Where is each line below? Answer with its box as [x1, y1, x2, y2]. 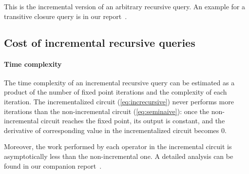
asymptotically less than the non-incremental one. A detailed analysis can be [4, 151, 233, 161]
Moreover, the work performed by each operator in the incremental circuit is [4, 141, 232, 152]
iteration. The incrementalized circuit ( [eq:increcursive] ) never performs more [4, 96, 234, 106]
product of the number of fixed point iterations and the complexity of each [4, 87, 227, 97]
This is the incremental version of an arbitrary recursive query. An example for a [4, 1, 245, 11]
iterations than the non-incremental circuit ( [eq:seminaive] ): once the [4, 106, 210, 116]
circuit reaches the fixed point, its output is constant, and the [40, 116, 225, 126]
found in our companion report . [4, 160, 102, 171]
